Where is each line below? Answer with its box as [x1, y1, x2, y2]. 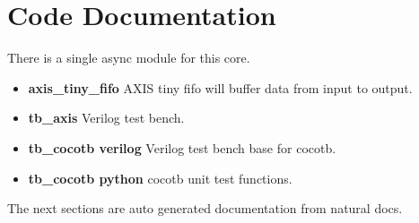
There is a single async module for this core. [7, 48, 250, 67]
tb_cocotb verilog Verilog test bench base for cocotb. [28, 138, 336, 157]
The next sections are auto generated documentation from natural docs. [7, 199, 403, 218]
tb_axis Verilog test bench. [28, 108, 185, 127]
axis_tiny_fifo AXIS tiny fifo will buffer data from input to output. [28, 78, 413, 97]
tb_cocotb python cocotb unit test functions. [28, 168, 292, 187]
